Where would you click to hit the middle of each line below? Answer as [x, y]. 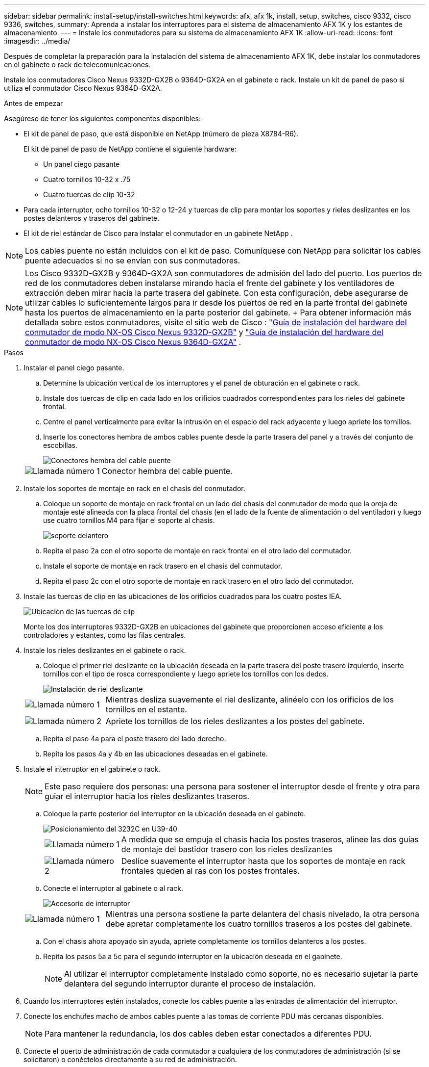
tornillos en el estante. [146, 709]
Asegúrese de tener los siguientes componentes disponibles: [102, 118]
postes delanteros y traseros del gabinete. [92, 218]
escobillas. [60, 445]
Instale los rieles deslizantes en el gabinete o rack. [105, 650]
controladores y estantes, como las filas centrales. [105, 635]
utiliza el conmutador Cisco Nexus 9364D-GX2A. [83, 88]
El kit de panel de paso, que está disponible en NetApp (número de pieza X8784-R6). [161, 134]
